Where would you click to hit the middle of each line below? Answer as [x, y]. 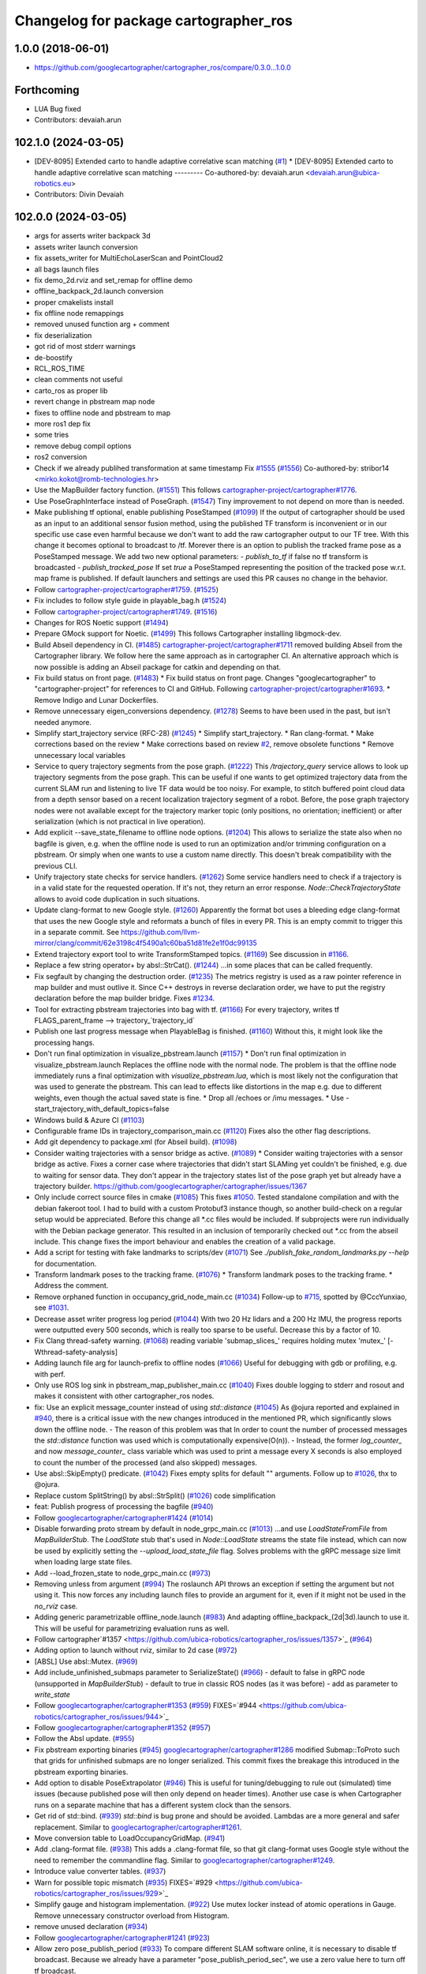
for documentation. [65, 1263]
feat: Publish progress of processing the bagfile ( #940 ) [124, 1507]
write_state [52, 1694]
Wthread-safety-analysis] [76, 1352]
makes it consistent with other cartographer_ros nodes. [124, 1396]
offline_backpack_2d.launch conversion [99, 291]
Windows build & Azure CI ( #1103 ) [90, 1120]
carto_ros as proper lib [71, 390]
